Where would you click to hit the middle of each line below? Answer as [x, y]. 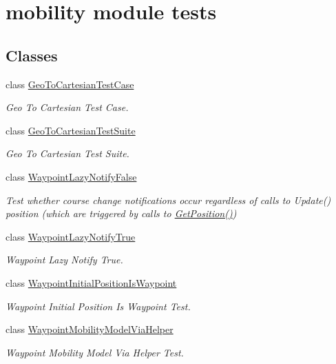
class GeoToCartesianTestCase [70, 84]
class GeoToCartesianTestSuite [71, 130]
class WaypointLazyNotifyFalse [71, 176]
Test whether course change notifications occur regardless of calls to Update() [168, 200]
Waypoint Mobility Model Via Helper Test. [95, 352]
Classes [32, 55]
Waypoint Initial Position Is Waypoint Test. [98, 306]
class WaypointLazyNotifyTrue [71, 236]
